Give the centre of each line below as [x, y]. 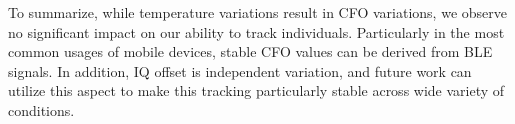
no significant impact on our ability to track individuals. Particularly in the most [256, 31]
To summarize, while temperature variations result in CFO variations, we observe [257, 12]
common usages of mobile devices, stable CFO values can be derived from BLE [250, 51]
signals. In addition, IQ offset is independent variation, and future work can [240, 70]
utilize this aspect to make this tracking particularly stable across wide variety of [256, 90]
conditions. [41, 109]
